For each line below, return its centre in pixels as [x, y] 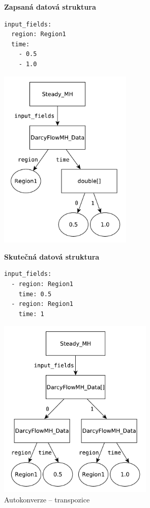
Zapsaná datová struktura [50, 7]
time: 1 [31, 314]
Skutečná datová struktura [52, 256]
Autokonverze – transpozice [47, 499]
